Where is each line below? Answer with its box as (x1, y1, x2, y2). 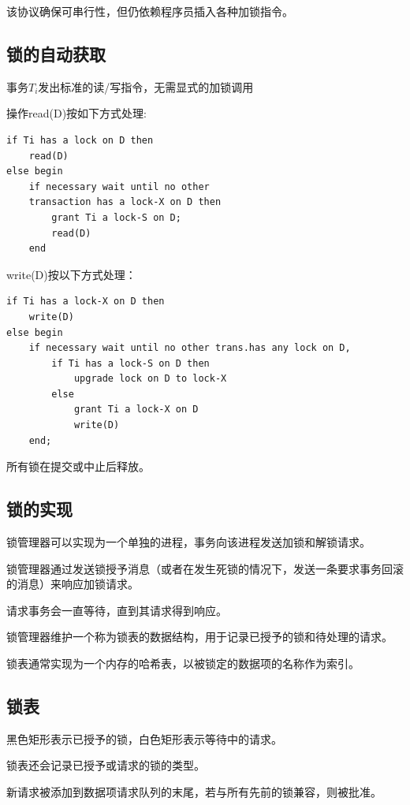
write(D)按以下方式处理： (6, 266, 136, 282)
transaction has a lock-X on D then (28, 196, 222, 208)
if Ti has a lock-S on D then (51, 357, 210, 369)
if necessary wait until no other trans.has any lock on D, (28, 342, 351, 354)
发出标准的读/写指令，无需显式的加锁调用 (38, 78, 254, 95)
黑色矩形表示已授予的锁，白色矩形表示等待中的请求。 (6, 730, 282, 747)
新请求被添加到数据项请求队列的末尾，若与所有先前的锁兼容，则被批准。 (6, 784, 382, 800)
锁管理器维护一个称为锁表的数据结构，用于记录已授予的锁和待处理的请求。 (6, 628, 393, 645)
